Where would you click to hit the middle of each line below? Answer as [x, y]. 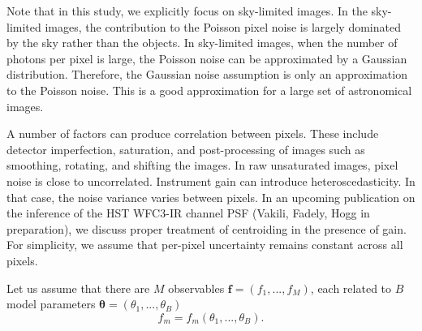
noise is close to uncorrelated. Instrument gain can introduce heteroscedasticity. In [211, 181]
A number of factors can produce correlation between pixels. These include [193, 133]
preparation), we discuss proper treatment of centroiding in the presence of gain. [207, 228]
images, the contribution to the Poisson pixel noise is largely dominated [223, 26]
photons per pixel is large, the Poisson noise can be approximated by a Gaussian [207, 58]
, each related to [351, 288]
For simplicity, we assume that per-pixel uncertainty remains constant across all [205, 245]
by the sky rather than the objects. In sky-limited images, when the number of [202, 43]
